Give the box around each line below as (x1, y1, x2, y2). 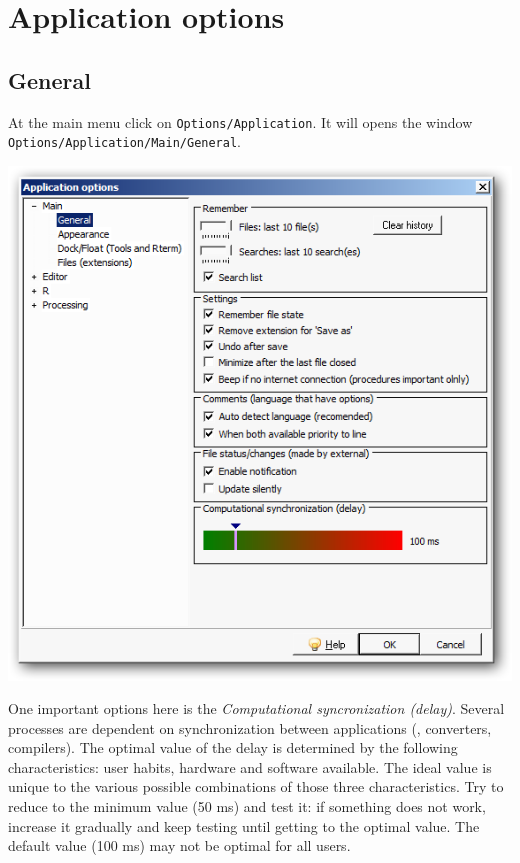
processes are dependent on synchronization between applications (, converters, (8, 717, 492, 738)
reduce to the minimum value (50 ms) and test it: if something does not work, (8, 796, 486, 817)
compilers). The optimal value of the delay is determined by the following (8, 737, 458, 758)
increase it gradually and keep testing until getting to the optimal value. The (8, 815, 480, 836)
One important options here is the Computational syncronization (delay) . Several (8, 698, 505, 719)
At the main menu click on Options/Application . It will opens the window (8, 111, 473, 132)
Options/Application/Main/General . (8, 131, 241, 152)
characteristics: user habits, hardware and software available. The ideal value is (8, 756, 492, 777)
